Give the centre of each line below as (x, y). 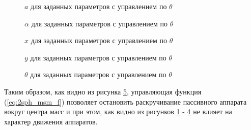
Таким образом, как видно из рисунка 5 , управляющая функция (103, 91)
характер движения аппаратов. (51, 121)
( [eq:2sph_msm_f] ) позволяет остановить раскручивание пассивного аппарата (125, 101)
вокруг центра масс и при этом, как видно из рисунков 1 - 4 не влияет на (118, 111)
